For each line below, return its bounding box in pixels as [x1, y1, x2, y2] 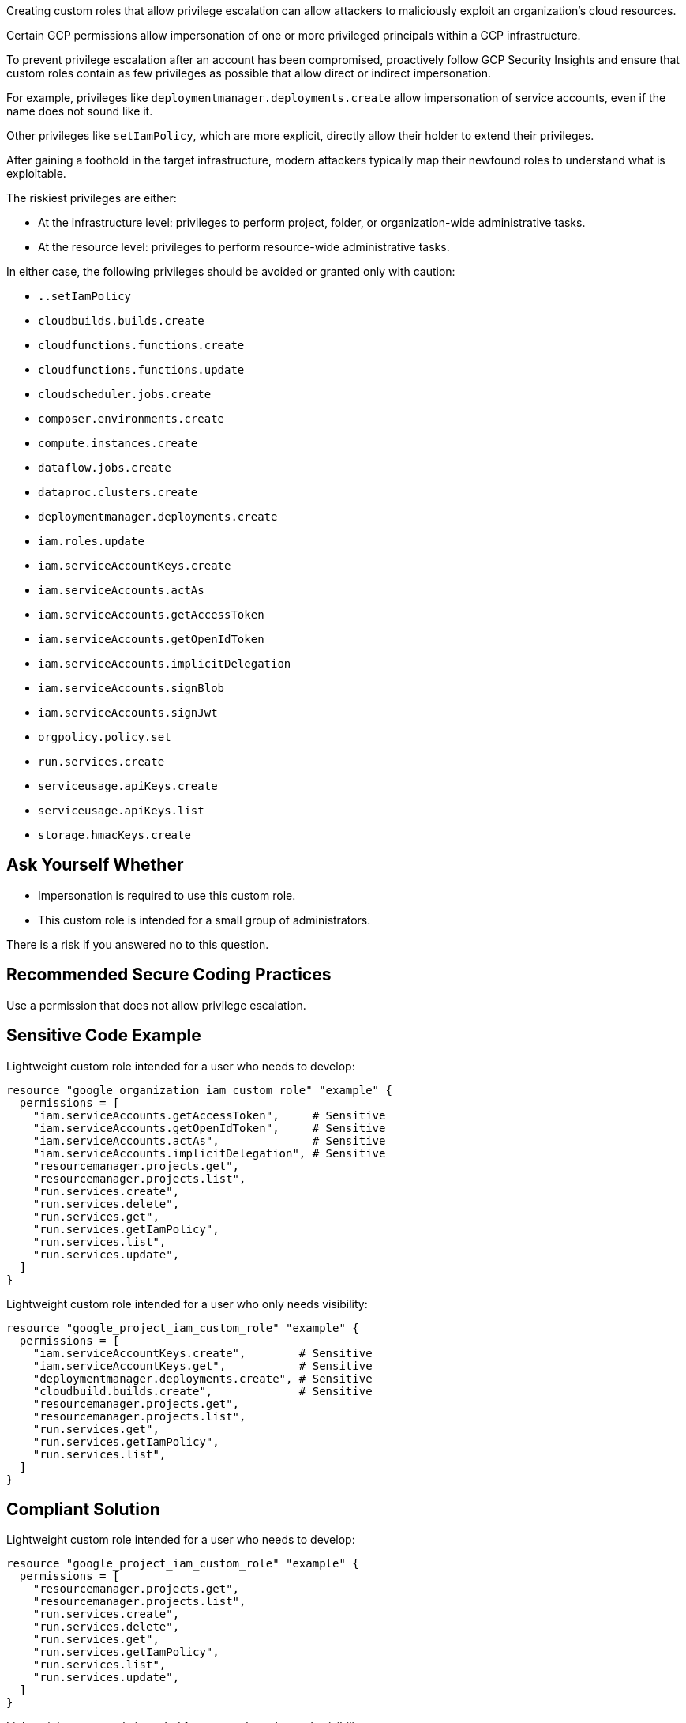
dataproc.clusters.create [38, 486, 198, 498]
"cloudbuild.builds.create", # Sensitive [32, 1384, 373, 1398]
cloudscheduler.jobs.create [38, 388, 212, 401]
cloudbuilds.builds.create [38, 314, 204, 327]
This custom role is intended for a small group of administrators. [38, 912, 371, 927]
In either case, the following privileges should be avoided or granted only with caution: [6, 265, 455, 278]
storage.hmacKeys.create [38, 829, 191, 841]
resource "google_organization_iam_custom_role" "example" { [6, 1083, 392, 1097]
